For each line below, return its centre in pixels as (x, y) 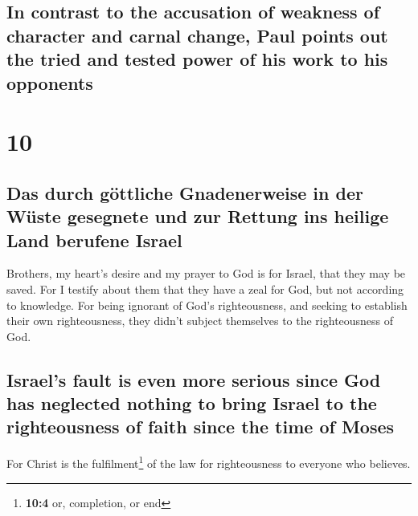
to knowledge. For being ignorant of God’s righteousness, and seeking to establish (207, 305)
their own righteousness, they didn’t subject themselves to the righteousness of (200, 321)
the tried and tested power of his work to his (197, 59)
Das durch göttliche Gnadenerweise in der (185, 192)
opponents (50, 82)
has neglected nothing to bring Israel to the (192, 403)
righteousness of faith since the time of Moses (201, 427)
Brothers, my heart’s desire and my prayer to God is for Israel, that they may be (206, 273)
